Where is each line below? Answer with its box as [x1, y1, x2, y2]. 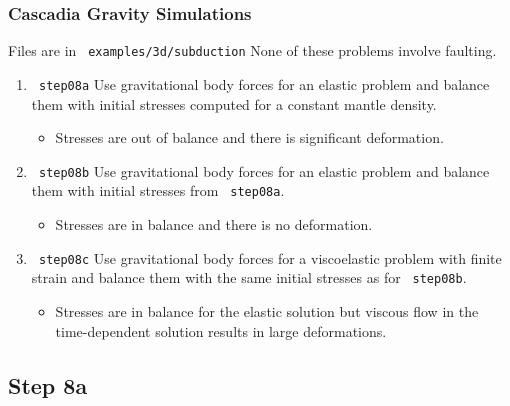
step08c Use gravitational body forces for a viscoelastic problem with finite [38, 247, 502, 268]
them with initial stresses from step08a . [31, 180, 285, 201]
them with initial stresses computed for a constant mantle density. [31, 93, 437, 114]
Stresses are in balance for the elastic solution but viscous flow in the [55, 300, 479, 321]
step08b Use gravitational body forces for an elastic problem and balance [38, 160, 490, 181]
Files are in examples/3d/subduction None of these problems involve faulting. [8, 40, 497, 61]
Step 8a [8, 369, 88, 400]
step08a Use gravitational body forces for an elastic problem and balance [38, 73, 490, 94]
